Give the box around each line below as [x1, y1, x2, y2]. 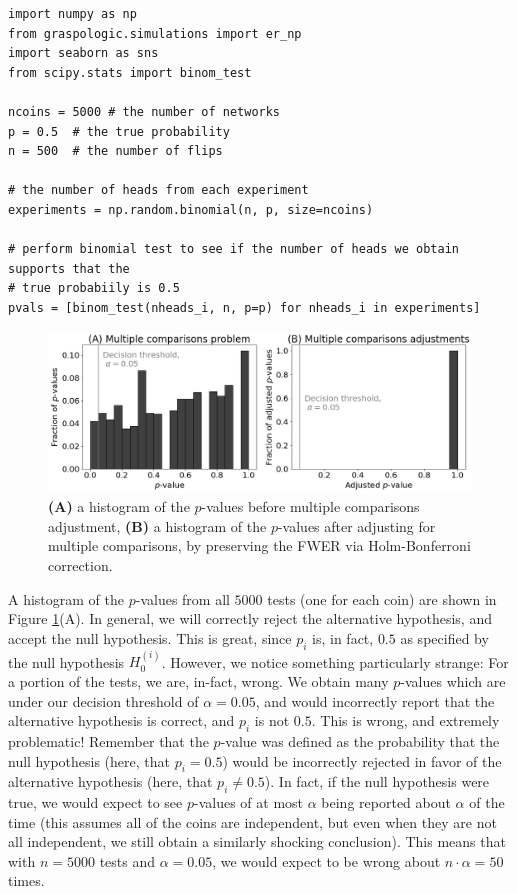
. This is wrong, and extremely [311, 710, 500, 731]
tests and [99, 850, 156, 871]
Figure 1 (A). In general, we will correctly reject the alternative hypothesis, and [8, 608, 492, 629]
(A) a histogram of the [48, 496, 190, 517]
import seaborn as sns [8, 46, 159, 61]
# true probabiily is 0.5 [8, 281, 180, 296]
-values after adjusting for [277, 515, 436, 536]
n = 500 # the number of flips [8, 144, 223, 159]
